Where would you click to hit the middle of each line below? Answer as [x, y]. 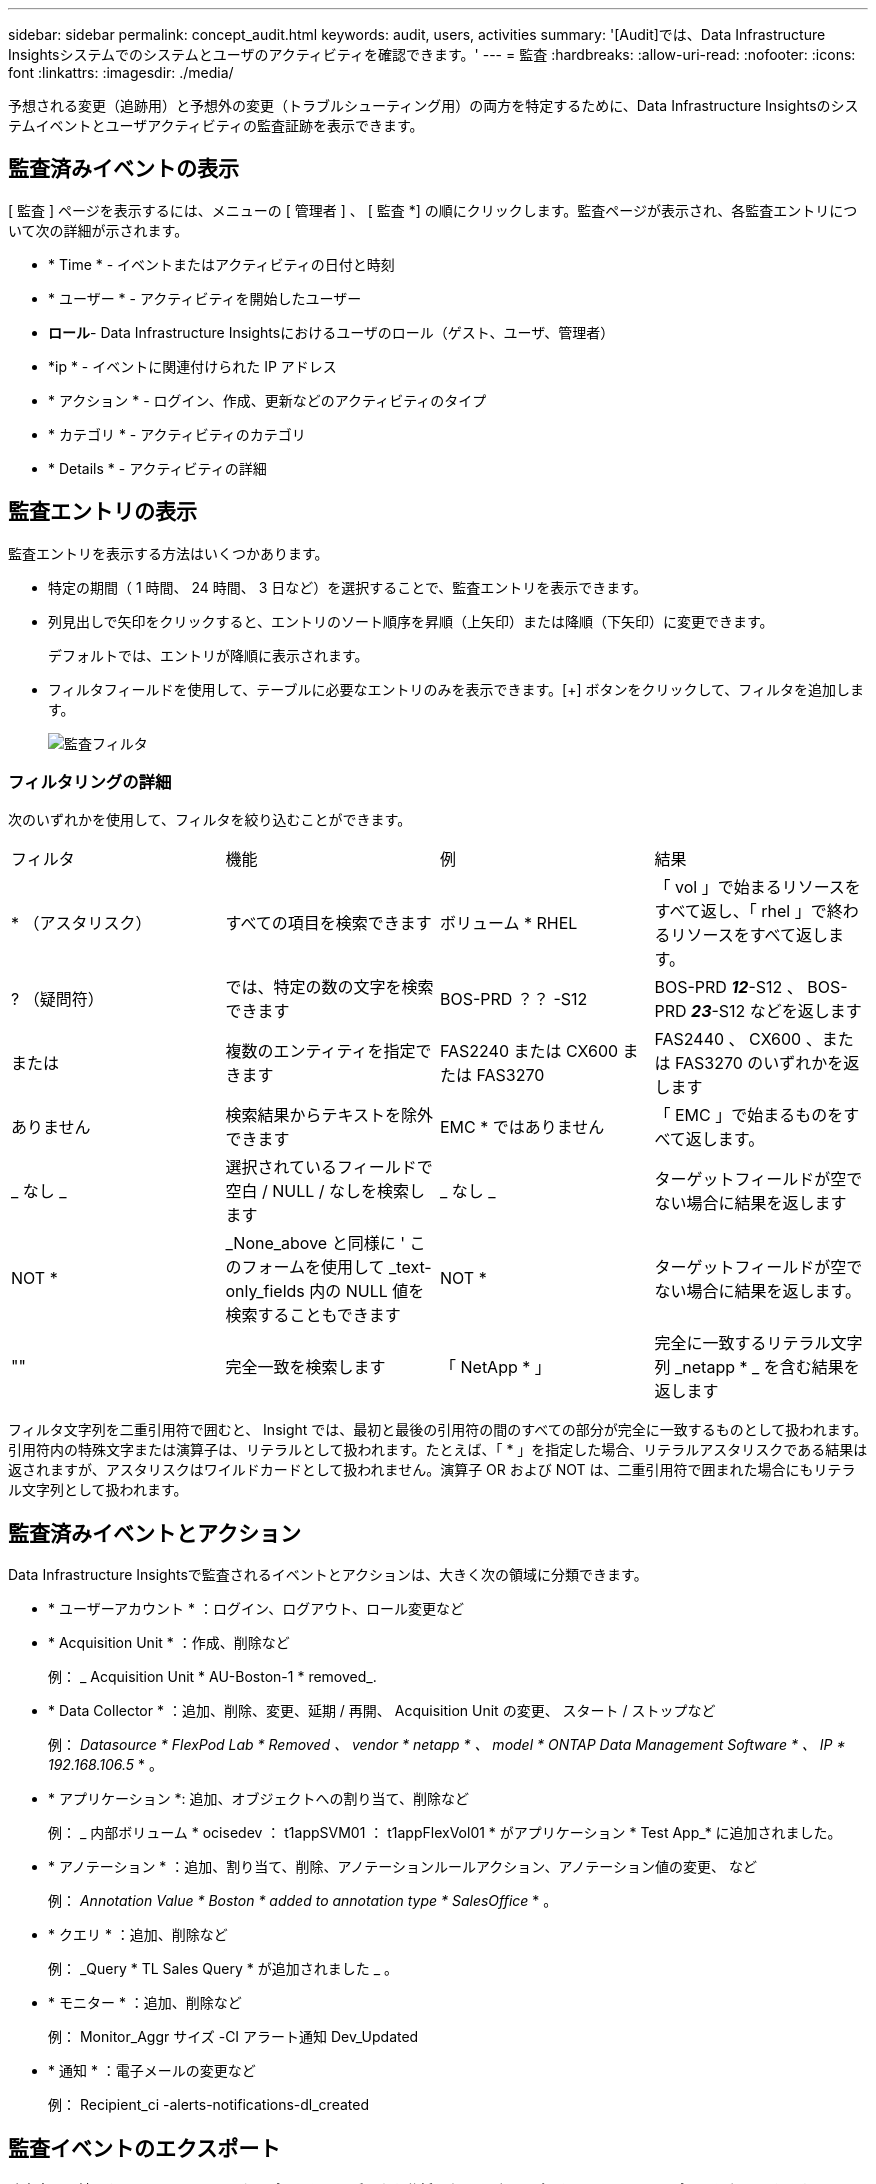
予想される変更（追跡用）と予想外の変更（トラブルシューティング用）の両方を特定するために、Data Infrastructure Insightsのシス [433, 105]
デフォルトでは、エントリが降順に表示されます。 [208, 655]
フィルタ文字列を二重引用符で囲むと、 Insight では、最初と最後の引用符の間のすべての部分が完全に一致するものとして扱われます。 [438, 1430]
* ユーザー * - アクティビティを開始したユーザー [205, 298]
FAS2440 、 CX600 [728, 1039]
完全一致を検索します [305, 1367]
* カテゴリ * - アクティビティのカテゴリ [177, 434]
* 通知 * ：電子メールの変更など [152, 2071]
